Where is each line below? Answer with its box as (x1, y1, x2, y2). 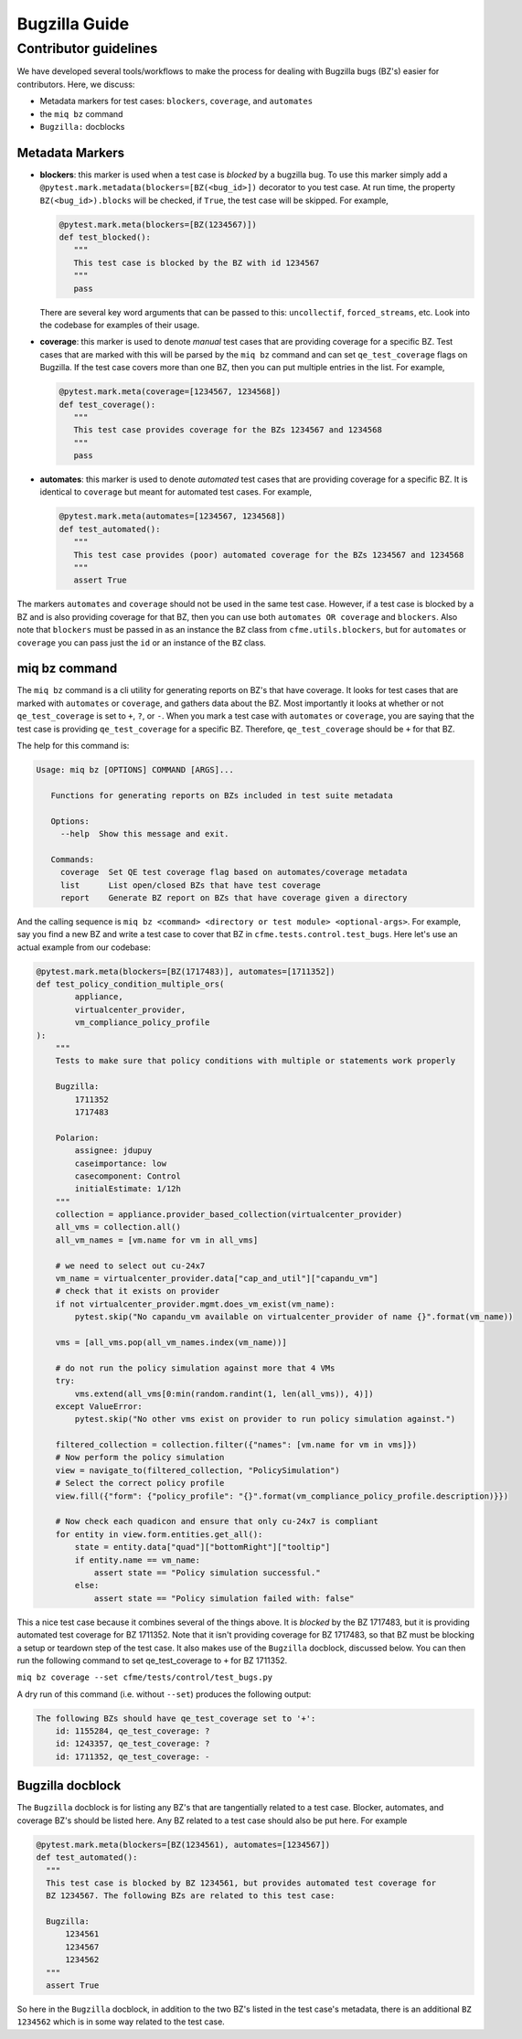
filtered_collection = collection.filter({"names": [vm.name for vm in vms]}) (55, 1440, 418, 1450)
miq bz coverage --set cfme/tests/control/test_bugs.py (16, 1672, 273, 1682)
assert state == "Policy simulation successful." (93, 1568, 321, 1577)
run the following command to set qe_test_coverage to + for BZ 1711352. (16, 1655, 288, 1666)
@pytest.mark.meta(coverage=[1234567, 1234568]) (59, 387, 282, 397)
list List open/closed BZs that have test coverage (59, 880, 321, 891)
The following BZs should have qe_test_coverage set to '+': (36, 1713, 316, 1724)
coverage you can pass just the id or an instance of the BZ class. (16, 636, 267, 648)
